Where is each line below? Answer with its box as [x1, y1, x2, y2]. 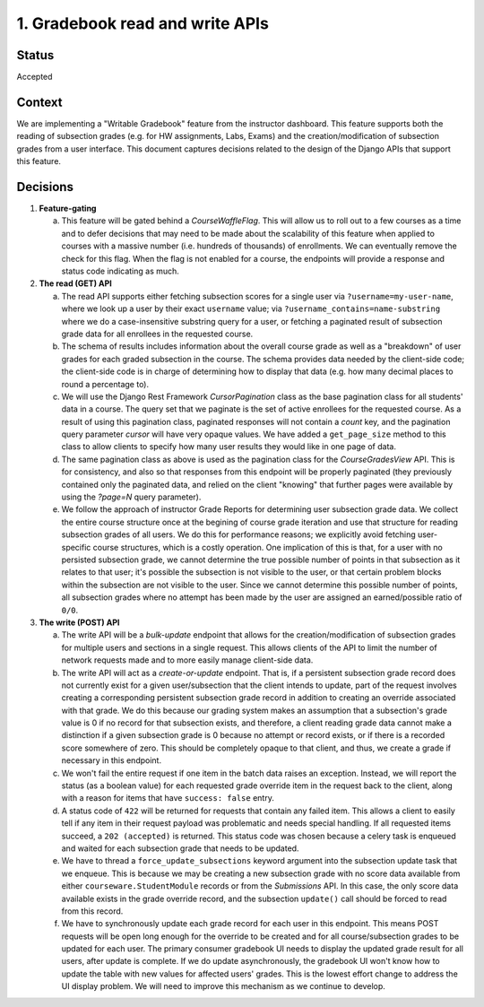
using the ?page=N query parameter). [61, 491, 202, 502]
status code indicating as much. [61, 265, 179, 276]
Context [16, 94, 63, 109]
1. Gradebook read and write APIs [16, 13, 269, 33]
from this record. [61, 906, 124, 916]
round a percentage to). [61, 378, 150, 389]
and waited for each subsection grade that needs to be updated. [61, 843, 299, 854]
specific [61, 542, 91, 552]
